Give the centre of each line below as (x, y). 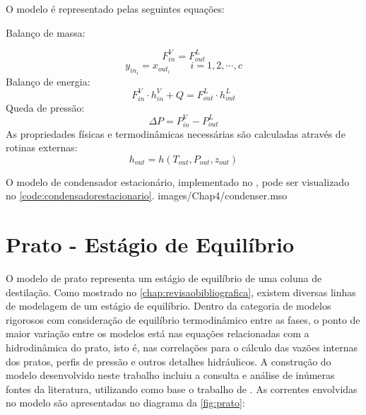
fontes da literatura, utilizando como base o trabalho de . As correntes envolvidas (182, 388)
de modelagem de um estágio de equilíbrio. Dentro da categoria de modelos (169, 306)
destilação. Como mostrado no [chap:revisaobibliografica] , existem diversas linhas (181, 292)
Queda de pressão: (45, 107)
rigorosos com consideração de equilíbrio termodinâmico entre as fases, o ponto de (183, 319)
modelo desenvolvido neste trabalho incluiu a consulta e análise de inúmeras (170, 375)
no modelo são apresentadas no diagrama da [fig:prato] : (125, 403)
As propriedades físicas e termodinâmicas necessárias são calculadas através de (176, 133)
